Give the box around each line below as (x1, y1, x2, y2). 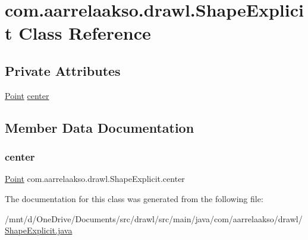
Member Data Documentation (5, 118, 194, 136)
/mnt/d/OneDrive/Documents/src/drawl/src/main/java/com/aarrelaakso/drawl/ (5, 212, 303, 225)
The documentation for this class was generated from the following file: (5, 192, 263, 204)
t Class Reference (5, 21, 151, 45)
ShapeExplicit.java (5, 224, 73, 236)
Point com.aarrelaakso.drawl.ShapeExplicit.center (5, 172, 185, 185)
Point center (5, 89, 49, 101)
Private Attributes (5, 61, 121, 79)
